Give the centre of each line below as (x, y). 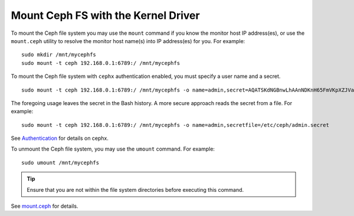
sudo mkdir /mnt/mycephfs (59, 55)
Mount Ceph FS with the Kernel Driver (105, 15)
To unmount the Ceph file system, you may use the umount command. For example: (113, 149)
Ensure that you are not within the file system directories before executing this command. (135, 189)
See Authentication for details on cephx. (60, 138)
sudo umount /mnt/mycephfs (60, 163)
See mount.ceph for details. (45, 206)
